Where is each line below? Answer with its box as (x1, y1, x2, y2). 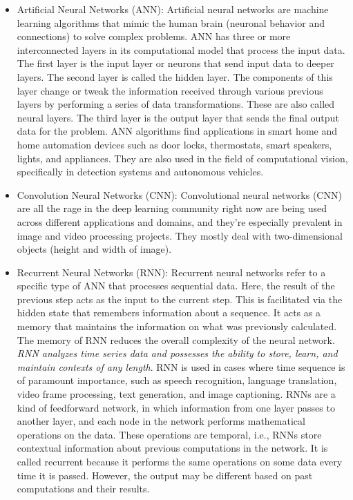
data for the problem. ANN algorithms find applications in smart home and (17, 124, 337, 138)
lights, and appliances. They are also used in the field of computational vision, (17, 151, 348, 165)
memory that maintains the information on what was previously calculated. (17, 319, 337, 334)
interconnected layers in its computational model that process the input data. (17, 42, 345, 57)
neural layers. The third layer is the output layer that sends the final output (17, 110, 339, 124)
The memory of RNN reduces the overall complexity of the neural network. (17, 332, 335, 347)
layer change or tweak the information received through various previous (17, 83, 323, 97)
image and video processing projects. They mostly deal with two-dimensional (17, 228, 343, 242)
